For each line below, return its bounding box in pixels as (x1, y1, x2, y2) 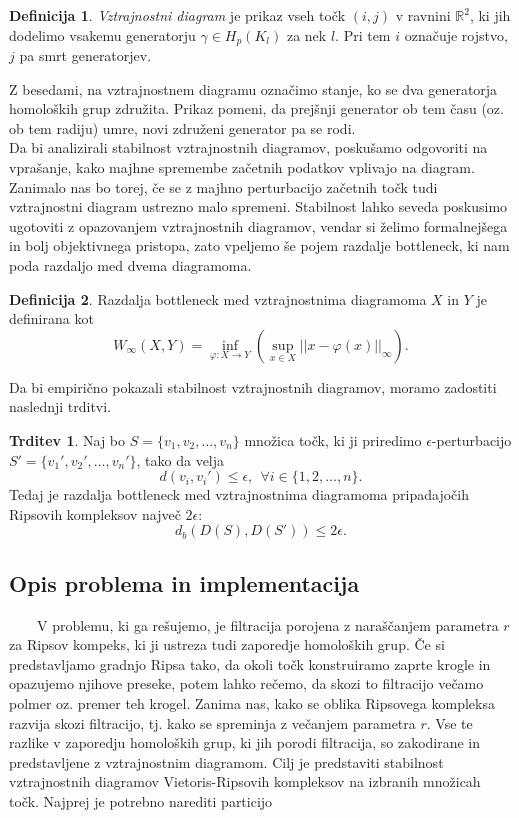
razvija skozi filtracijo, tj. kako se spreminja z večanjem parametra (9, 712, 416, 733)
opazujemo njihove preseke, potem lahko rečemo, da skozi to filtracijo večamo (9, 673, 484, 694)
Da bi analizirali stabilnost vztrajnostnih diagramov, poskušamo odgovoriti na (9, 137, 488, 158)
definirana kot (9, 308, 94, 329)
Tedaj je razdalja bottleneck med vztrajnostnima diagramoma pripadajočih (9, 484, 469, 505)
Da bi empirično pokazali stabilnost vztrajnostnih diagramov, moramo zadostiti (9, 376, 497, 397)
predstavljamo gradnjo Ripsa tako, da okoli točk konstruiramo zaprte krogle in (9, 653, 491, 674)
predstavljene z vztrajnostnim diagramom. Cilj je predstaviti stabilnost (9, 751, 444, 772)
